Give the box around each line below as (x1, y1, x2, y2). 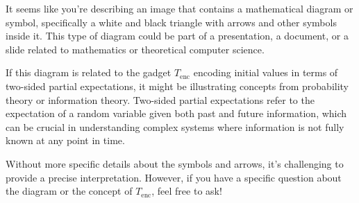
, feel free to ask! (151, 184, 222, 198)
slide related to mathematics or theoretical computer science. (6, 42, 265, 56)
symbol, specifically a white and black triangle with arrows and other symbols (6, 15, 337, 29)
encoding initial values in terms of (193, 65, 338, 80)
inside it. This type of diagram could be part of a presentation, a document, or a (6, 28, 349, 43)
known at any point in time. (6, 133, 125, 148)
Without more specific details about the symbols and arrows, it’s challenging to (6, 156, 344, 170)
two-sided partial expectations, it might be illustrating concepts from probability (6, 78, 349, 93)
